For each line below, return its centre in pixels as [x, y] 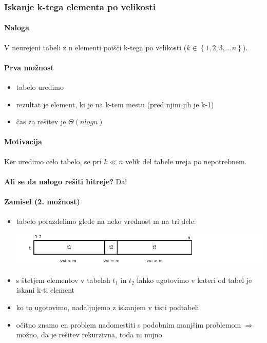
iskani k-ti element [45, 290]
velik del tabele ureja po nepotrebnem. [186, 161]
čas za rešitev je [41, 121]
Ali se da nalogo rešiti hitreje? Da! [66, 181]
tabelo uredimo [40, 87]
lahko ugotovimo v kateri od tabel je [194, 280]
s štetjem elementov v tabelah [63, 280]
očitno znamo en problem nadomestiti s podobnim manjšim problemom [129, 324]
